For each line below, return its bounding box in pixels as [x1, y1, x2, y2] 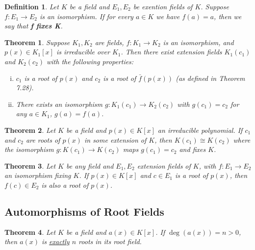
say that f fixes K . [4, 21, 63, 31]
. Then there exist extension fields [121, 47, 222, 57]
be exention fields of [133, 1, 193, 11]
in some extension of [84, 134, 147, 145]
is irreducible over [56, 47, 110, 57]
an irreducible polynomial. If [157, 125, 243, 135]
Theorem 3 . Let [4, 160, 56, 171]
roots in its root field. [78, 236, 142, 247]
